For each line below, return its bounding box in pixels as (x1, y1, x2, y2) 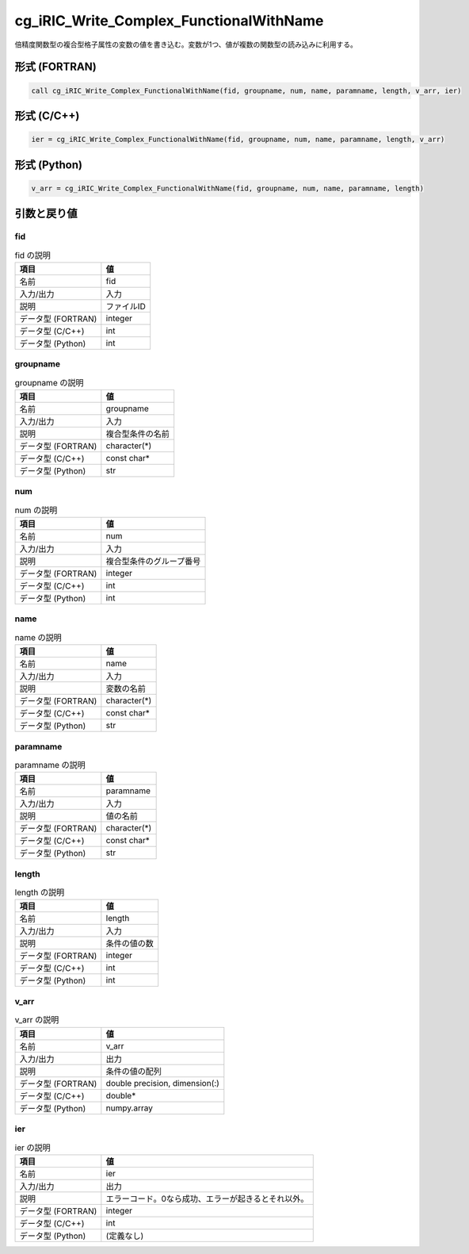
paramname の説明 (14, 760, 86, 771)
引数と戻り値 (14, 207, 78, 221)
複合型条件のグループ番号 (105, 556, 201, 567)
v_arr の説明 (14, 1014, 59, 1026)
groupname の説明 (14, 377, 84, 388)
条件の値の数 (105, 938, 154, 949)
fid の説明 (14, 250, 51, 261)
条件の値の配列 (105, 1065, 162, 1076)
